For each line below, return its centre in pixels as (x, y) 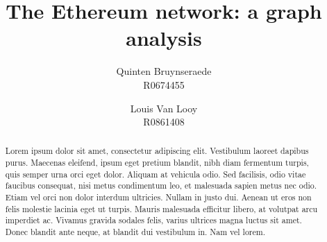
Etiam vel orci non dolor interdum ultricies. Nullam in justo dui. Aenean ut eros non (158, 197)
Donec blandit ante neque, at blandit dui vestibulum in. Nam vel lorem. (135, 232)
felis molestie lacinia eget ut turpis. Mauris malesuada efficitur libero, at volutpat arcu (161, 208)
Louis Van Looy (164, 108)
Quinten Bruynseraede (164, 71)
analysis (164, 38)
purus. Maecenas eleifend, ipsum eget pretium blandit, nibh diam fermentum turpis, (157, 163)
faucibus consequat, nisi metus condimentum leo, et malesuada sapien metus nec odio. (161, 185)
